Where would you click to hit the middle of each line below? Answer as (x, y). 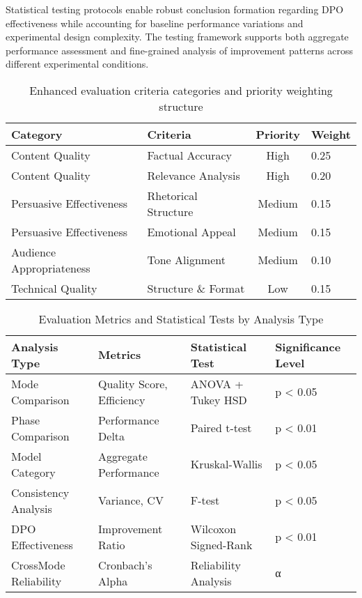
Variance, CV (131, 500)
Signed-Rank (221, 544)
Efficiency (122, 399)
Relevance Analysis (194, 175)
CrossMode (38, 565)
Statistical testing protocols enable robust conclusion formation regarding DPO (175, 9)
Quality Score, (133, 383)
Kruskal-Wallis (226, 464)
